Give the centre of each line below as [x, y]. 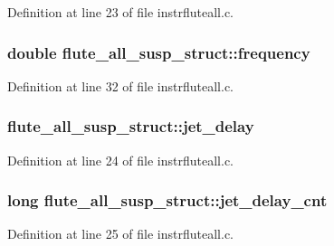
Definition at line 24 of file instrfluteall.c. [121, 160]
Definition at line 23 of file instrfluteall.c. [121, 12]
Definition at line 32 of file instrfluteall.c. [121, 85]
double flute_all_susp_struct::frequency [159, 52]
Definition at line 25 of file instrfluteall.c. [121, 234]
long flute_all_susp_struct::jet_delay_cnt [167, 200]
